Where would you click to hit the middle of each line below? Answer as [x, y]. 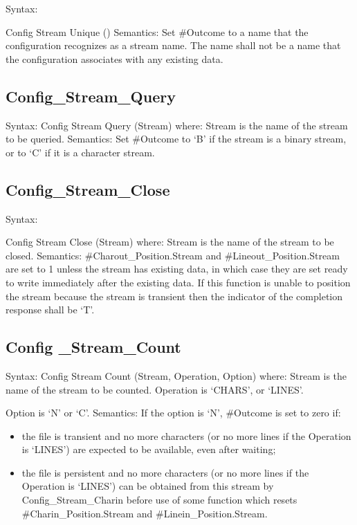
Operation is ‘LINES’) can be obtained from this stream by [148, 486]
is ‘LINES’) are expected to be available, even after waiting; [149, 449]
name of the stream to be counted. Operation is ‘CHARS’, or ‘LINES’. [155, 389]
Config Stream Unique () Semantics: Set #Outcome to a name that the [157, 31]
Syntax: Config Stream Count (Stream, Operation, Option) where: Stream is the [176, 375]
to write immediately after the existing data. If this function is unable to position [178, 282]
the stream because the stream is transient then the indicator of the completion [174, 296]
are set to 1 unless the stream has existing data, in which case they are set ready [177, 269]
